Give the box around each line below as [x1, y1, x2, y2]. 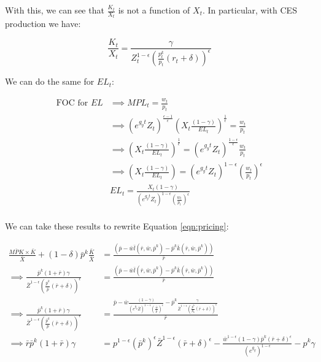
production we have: [5, 17, 81, 30]
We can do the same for [5, 75, 95, 88]
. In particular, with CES [203, 4, 297, 16]
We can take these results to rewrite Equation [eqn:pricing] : [5, 220, 229, 233]
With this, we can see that [5, 4, 104, 16]
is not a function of [118, 4, 190, 16]
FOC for [56, 99, 88, 108]
